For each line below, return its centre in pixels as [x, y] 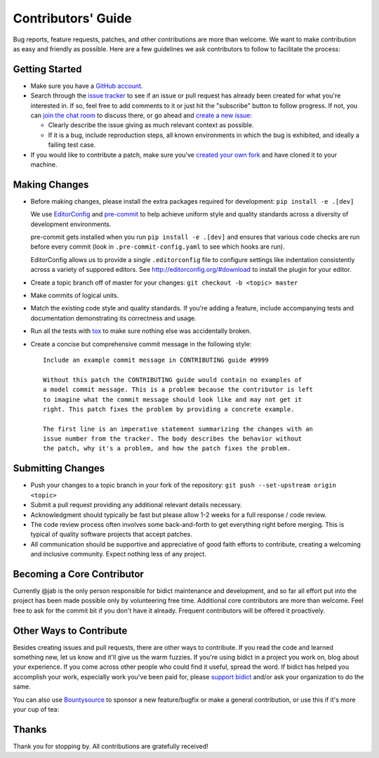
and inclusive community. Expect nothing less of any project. [119, 554]
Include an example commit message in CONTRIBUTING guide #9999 [156, 360]
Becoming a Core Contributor [78, 574]
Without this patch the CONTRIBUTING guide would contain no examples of [173, 380]
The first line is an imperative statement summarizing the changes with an [178, 429]
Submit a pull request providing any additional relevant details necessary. [136, 505]
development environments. [71, 224]
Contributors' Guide [73, 18]
